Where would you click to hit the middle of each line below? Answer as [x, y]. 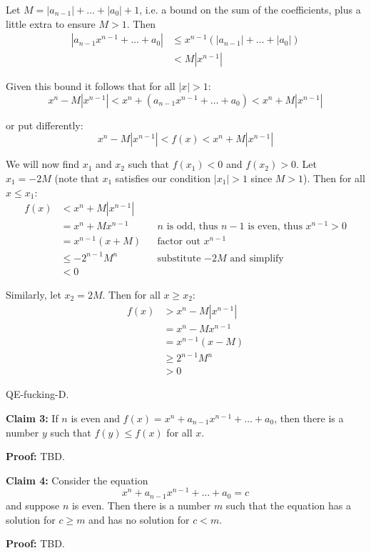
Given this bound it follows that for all [91, 86]
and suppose [33, 505]
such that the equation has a [289, 505]
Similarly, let [34, 295]
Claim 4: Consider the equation [77, 480]
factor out [179, 242]
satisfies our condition [163, 178]
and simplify [257, 258]
